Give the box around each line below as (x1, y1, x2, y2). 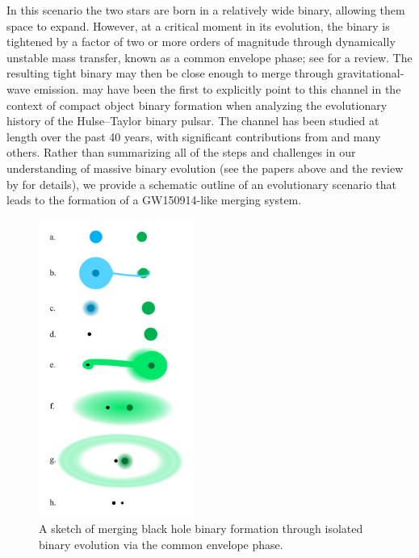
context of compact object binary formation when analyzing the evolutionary (6, 96, 388, 113)
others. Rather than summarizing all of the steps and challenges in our (6, 144, 356, 161)
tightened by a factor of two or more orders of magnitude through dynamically (6, 33, 396, 50)
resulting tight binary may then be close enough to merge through (6, 65, 334, 82)
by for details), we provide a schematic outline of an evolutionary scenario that (6, 175, 397, 192)
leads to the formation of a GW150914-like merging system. (6, 191, 302, 208)
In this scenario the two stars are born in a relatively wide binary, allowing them (6, 2, 405, 18)
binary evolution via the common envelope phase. (39, 535, 283, 552)
